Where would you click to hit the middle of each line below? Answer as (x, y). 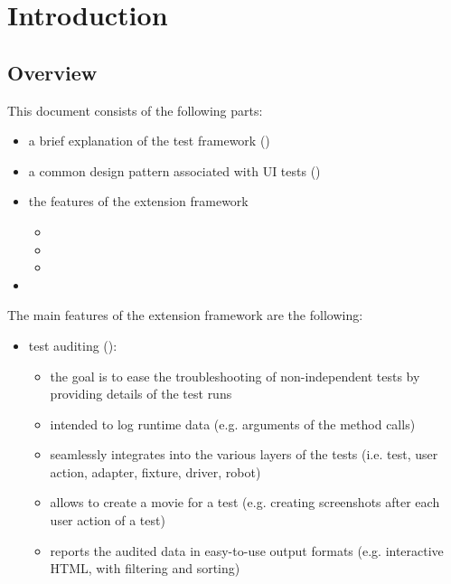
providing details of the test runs (141, 394)
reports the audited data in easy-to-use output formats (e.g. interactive (247, 550)
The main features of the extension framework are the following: (185, 315)
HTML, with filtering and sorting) (145, 568)
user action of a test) (108, 520)
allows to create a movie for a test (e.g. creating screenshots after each (245, 502)
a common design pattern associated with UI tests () (174, 170)
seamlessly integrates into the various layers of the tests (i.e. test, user (244, 454)
